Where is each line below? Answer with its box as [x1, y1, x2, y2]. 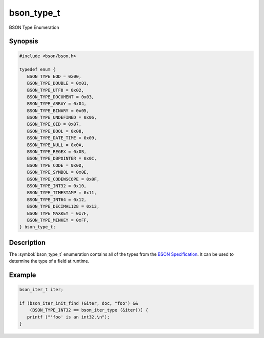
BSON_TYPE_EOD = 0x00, [27, 73, 82, 79]
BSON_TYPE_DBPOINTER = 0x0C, [27, 156, 97, 161]
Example [9, 271, 36, 279]
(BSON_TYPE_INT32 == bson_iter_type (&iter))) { [29, 307, 149, 313]
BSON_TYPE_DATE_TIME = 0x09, [27, 135, 97, 141]
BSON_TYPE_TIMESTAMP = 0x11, [27, 190, 97, 196]
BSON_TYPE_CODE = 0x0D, [27, 162, 84, 168]
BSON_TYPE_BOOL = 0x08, [27, 128, 84, 134]
